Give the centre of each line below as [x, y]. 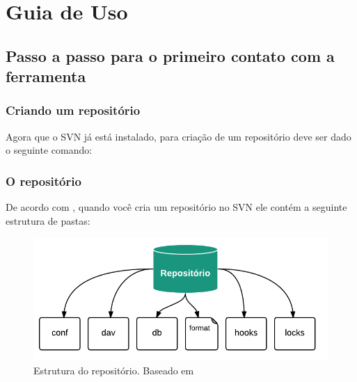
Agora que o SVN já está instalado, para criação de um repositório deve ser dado [178, 136]
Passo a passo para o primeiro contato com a [170, 55]
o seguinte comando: [49, 150]
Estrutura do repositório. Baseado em [114, 370]
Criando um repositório [73, 110]
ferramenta [46, 76]
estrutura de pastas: [48, 220]
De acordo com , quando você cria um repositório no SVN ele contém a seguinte [176, 207]
